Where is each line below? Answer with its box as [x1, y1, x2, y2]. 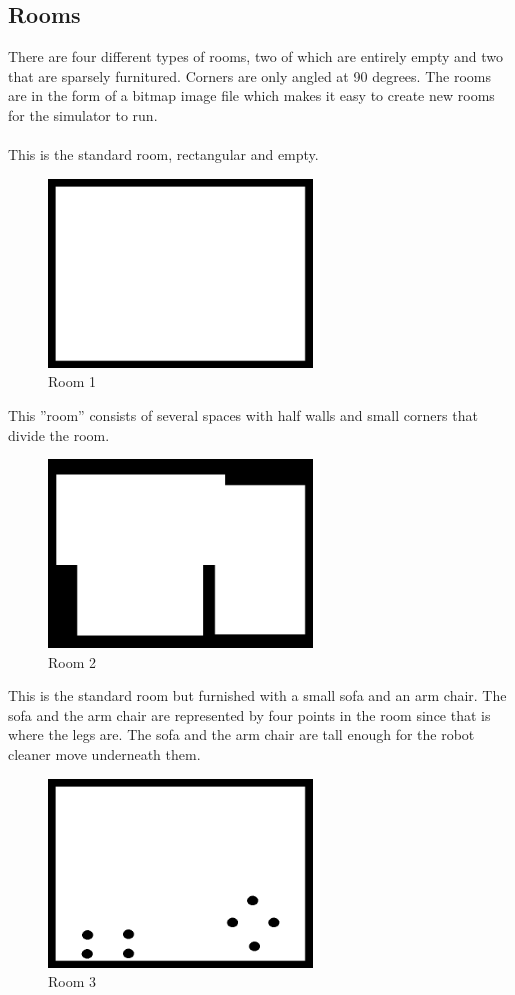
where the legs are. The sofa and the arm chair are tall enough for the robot [8, 724, 475, 745]
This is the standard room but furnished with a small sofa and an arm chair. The [8, 685, 507, 706]
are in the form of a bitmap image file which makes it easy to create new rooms [8, 85, 495, 106]
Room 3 [48, 971, 97, 992]
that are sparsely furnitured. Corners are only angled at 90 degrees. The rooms [8, 65, 491, 86]
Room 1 [48, 371, 97, 392]
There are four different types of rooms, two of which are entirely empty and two [8, 46, 504, 67]
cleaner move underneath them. [8, 744, 201, 765]
